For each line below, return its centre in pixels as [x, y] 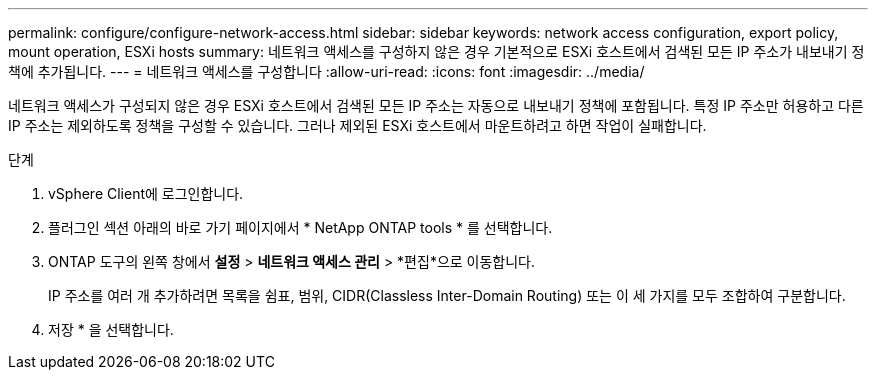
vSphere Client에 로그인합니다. [146, 193]
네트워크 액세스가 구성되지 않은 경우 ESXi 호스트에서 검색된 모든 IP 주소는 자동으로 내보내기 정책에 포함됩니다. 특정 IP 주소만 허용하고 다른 [436, 105]
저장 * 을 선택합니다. [111, 329]
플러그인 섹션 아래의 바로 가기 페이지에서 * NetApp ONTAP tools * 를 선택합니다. [300, 227]
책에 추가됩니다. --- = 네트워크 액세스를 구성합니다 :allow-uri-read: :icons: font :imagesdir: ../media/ [326, 71]
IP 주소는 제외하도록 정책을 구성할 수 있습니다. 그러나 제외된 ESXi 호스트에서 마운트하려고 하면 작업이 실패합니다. [357, 125]
